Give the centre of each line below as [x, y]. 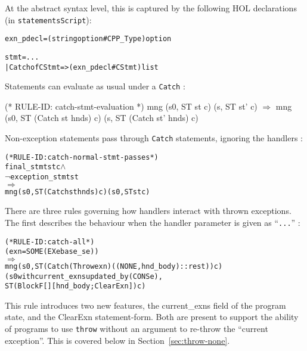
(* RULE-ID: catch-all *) [50, 242]
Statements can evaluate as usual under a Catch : [95, 86]
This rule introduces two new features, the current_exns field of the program [145, 305]
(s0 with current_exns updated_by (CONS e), [84, 276]
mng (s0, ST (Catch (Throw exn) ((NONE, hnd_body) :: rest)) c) [114, 266]
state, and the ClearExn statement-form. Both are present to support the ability [152, 317]
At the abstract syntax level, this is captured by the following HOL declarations [151, 8]
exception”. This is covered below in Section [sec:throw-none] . [117, 340]
